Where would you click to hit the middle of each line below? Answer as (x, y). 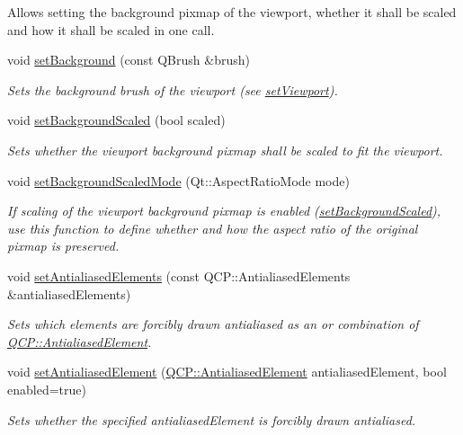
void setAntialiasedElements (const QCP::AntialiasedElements (179, 275)
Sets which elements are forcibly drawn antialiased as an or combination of (213, 324)
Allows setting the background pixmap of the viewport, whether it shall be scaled (232, 12)
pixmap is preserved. (63, 246)
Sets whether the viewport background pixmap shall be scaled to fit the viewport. (225, 150)
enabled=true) (47, 389)
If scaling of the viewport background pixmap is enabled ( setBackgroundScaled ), (224, 211)
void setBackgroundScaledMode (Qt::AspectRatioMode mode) (178, 180)
